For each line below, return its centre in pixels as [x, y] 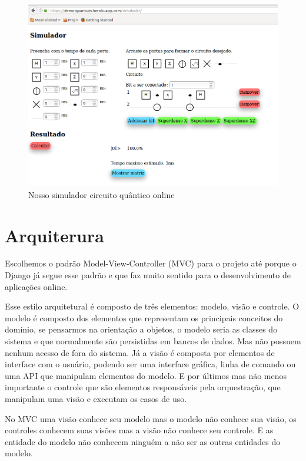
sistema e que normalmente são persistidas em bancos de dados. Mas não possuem [153, 341]
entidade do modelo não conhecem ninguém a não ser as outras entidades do [143, 441]
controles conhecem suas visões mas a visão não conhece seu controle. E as [139, 430]
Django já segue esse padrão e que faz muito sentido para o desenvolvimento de [148, 275]
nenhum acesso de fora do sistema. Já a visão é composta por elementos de [140, 352]
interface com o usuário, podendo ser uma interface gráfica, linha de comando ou [150, 364]
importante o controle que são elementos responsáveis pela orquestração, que [143, 387]
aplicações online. [36, 286]
